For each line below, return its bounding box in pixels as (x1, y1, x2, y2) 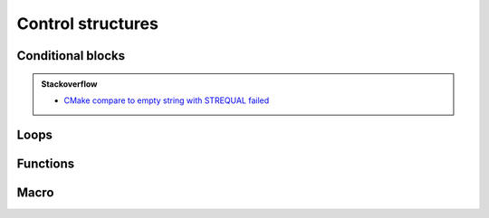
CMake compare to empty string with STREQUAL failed (63, 95, 270, 106)
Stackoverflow (41, 78, 98, 90)
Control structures (16, 14, 158, 33)
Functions (16, 156, 75, 171)
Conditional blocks (16, 48, 126, 63)
